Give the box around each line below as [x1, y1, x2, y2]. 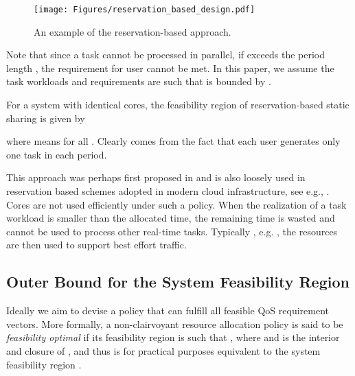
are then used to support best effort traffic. [6, 237, 187, 252]
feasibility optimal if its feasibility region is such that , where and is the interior [6, 330, 340, 344]
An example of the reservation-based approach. [34, 24, 231, 38]
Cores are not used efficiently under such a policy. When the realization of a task [6, 197, 347, 211]
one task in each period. [6, 147, 107, 161]
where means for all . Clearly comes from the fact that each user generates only [6, 134, 341, 148]
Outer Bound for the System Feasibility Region [6, 271, 350, 292]
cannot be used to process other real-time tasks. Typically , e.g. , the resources [6, 224, 338, 238]
